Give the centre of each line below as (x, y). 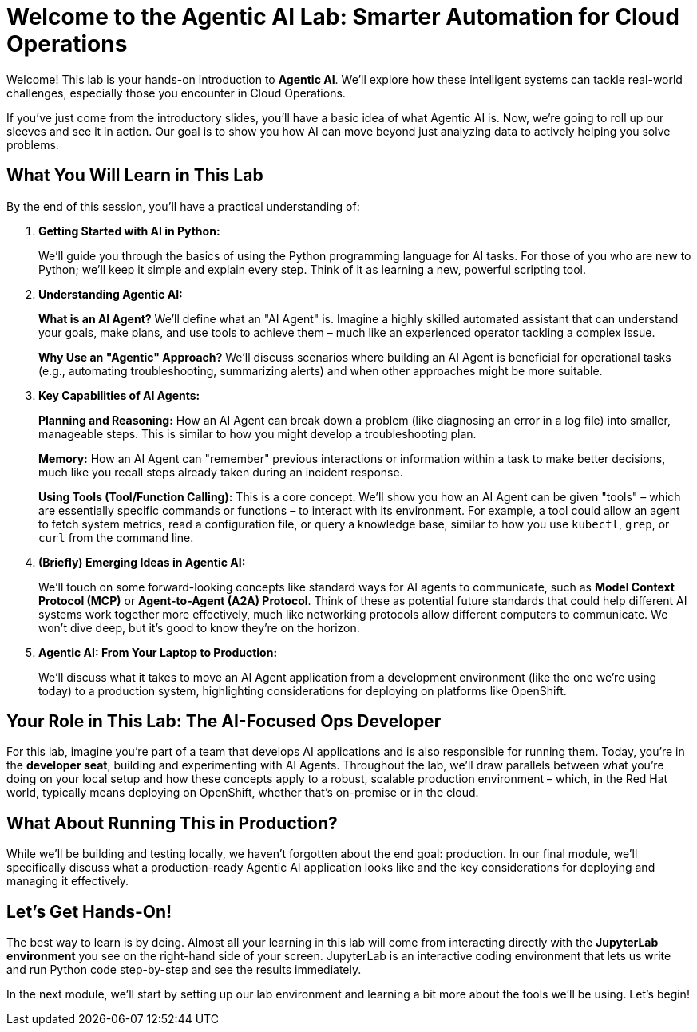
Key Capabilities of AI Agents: (119, 395)
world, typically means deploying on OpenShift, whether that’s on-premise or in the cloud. (243, 793)
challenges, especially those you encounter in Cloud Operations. (176, 93)
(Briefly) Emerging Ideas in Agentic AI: (142, 562)
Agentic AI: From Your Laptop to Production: (158, 652)
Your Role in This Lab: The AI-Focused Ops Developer (224, 722)
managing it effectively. (68, 881)
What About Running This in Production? (172, 823)
